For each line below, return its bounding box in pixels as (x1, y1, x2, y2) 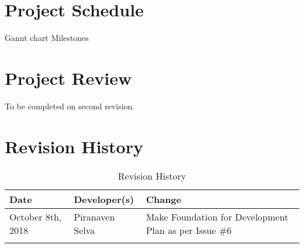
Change (146, 192, 181, 206)
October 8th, (9, 209, 62, 223)
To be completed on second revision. (5, 99, 135, 112)
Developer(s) (74, 192, 134, 206)
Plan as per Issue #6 (146, 223, 232, 237)
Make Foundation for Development (146, 209, 288, 223)
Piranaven (74, 209, 115, 223)
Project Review (5, 66, 132, 89)
